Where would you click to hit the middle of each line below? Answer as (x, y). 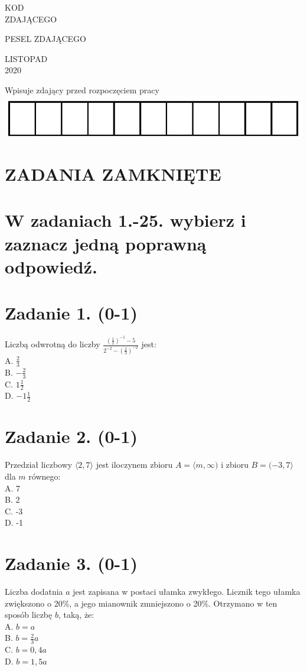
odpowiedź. (51, 266)
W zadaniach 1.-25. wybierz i (125, 220)
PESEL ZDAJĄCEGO (45, 39)
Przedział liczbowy (39, 465)
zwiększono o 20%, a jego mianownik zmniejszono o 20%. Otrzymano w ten (141, 603)
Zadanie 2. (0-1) (71, 436)
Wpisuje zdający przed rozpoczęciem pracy (82, 89)
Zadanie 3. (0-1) (71, 563)
